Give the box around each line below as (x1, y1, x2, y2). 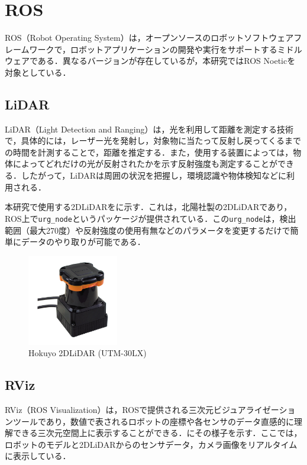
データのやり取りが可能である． (21, 235, 146, 248)
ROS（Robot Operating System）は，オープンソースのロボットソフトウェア (5, 31, 294, 44)
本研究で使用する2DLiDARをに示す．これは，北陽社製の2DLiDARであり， (5, 201, 292, 213)
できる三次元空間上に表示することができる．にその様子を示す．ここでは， (12, 427, 302, 439)
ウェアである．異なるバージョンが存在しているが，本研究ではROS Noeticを (5, 54, 296, 67)
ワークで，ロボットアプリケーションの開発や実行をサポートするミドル (29, 43, 302, 55)
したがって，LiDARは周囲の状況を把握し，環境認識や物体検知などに (21, 169, 287, 182)
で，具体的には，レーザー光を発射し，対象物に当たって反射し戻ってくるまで (5, 134, 302, 147)
